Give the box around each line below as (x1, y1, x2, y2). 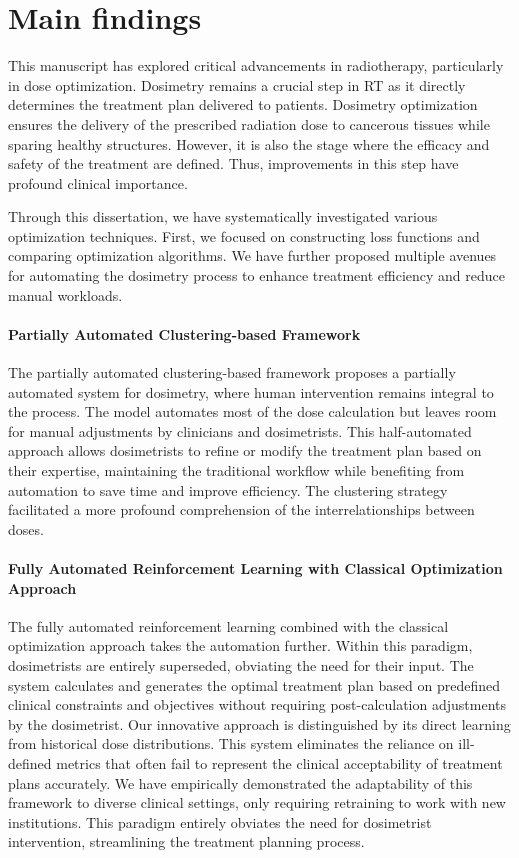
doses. (8, 518, 44, 539)
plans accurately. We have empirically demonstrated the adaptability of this (8, 772, 473, 793)
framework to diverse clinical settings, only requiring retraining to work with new (8, 792, 506, 813)
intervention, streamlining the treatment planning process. (8, 831, 365, 852)
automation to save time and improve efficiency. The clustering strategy (8, 479, 448, 500)
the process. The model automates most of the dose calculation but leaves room (8, 401, 497, 422)
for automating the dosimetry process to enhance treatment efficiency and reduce (8, 265, 505, 286)
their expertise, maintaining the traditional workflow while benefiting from (8, 460, 465, 481)
